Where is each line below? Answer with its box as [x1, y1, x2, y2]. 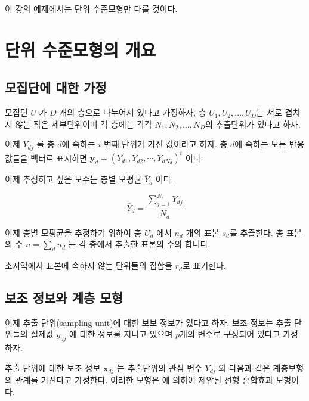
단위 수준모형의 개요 [5, 37, 156, 61]
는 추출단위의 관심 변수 [117, 361, 202, 374]
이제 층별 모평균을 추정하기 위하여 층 [5, 226, 142, 238]
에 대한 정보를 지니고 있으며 [69, 328, 173, 340]
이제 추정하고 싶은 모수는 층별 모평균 [5, 173, 142, 185]
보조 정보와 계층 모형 [5, 288, 123, 307]
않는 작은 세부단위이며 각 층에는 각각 [15, 117, 152, 130]
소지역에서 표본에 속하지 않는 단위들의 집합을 [5, 259, 172, 272]
